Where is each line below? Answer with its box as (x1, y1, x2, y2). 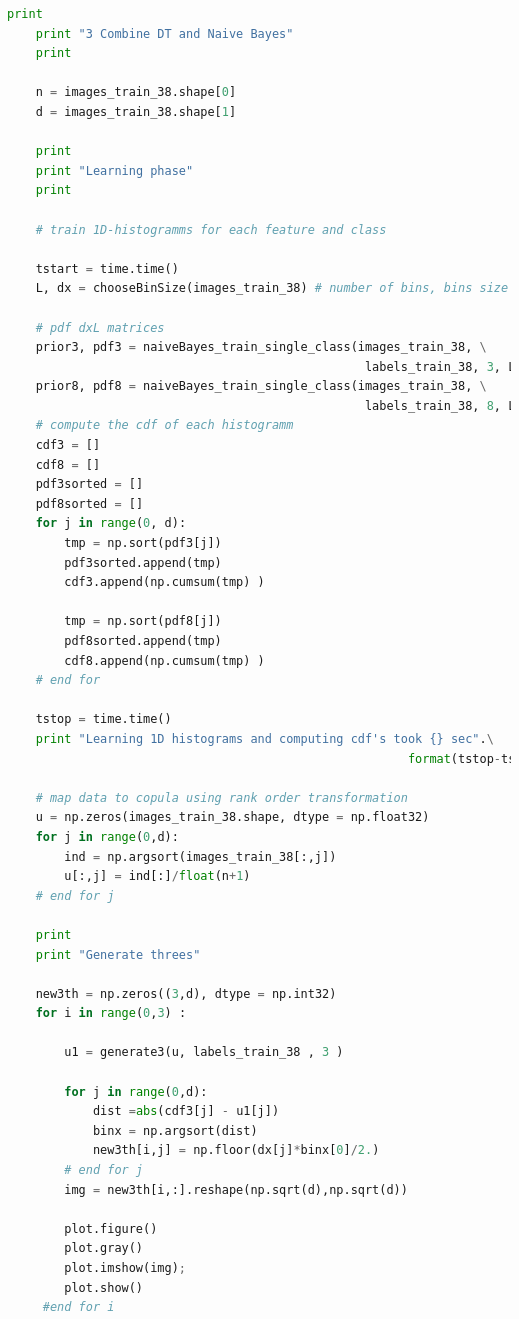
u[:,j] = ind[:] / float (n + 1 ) (64, 869, 251, 884)
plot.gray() (64, 1241, 144, 1256)
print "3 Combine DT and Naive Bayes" (35, 26, 294, 41)
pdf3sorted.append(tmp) (64, 555, 222, 570)
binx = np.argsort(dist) (92, 1123, 258, 1138)
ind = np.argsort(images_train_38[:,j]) (64, 849, 337, 864)
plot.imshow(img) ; (64, 1261, 186, 1275)
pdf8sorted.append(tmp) (64, 634, 222, 648)
